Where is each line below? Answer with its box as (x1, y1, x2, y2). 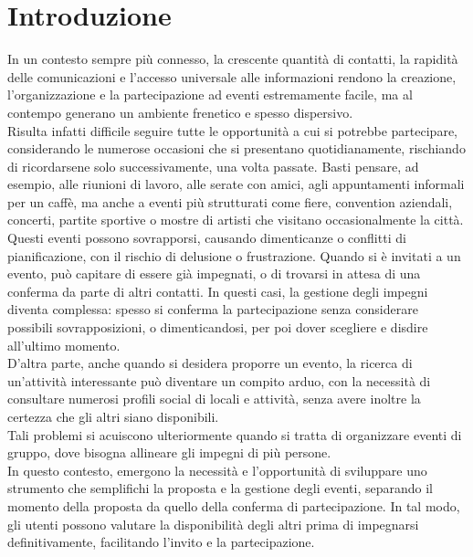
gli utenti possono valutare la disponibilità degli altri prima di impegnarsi (7, 514, 419, 533)
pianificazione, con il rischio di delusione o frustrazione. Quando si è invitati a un (7, 246, 461, 265)
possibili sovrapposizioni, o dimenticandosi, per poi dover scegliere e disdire (7, 318, 428, 337)
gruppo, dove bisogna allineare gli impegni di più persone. (7, 443, 331, 462)
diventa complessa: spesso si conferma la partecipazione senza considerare (7, 300, 418, 319)
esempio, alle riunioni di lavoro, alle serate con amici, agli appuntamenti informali (7, 174, 465, 194)
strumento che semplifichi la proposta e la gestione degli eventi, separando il (7, 478, 433, 498)
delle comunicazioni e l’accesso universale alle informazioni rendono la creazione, (7, 67, 457, 86)
